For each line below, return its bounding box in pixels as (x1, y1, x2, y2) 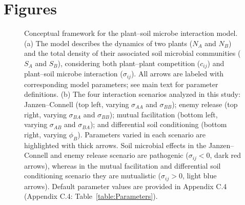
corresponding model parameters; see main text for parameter (24, 78, 218, 89)
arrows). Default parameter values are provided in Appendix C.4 (24, 180, 227, 191)
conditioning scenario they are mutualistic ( (24, 170, 161, 181)
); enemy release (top (172, 99, 238, 109)
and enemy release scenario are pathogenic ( (50, 150, 189, 160)
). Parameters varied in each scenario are (77, 129, 206, 139)
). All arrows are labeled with (131, 68, 224, 79)
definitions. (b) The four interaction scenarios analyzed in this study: (24, 89, 241, 99)
